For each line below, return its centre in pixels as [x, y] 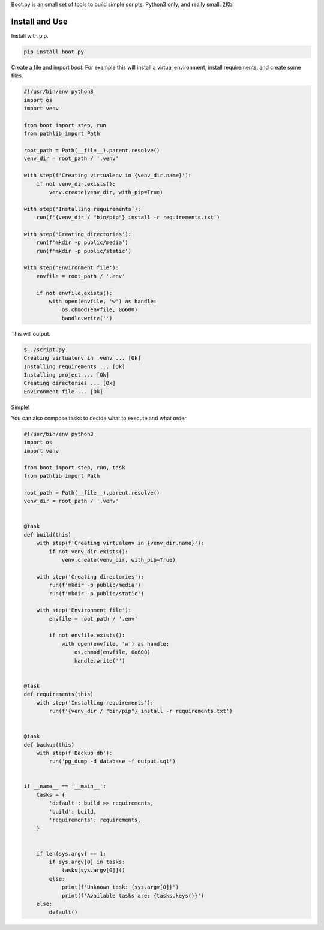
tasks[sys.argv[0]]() [93, 870]
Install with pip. [30, 35]
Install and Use [40, 21]
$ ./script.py [44, 350]
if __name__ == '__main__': [65, 786]
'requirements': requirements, [95, 820]
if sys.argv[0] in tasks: [87, 862]
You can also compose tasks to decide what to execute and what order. [100, 418]
